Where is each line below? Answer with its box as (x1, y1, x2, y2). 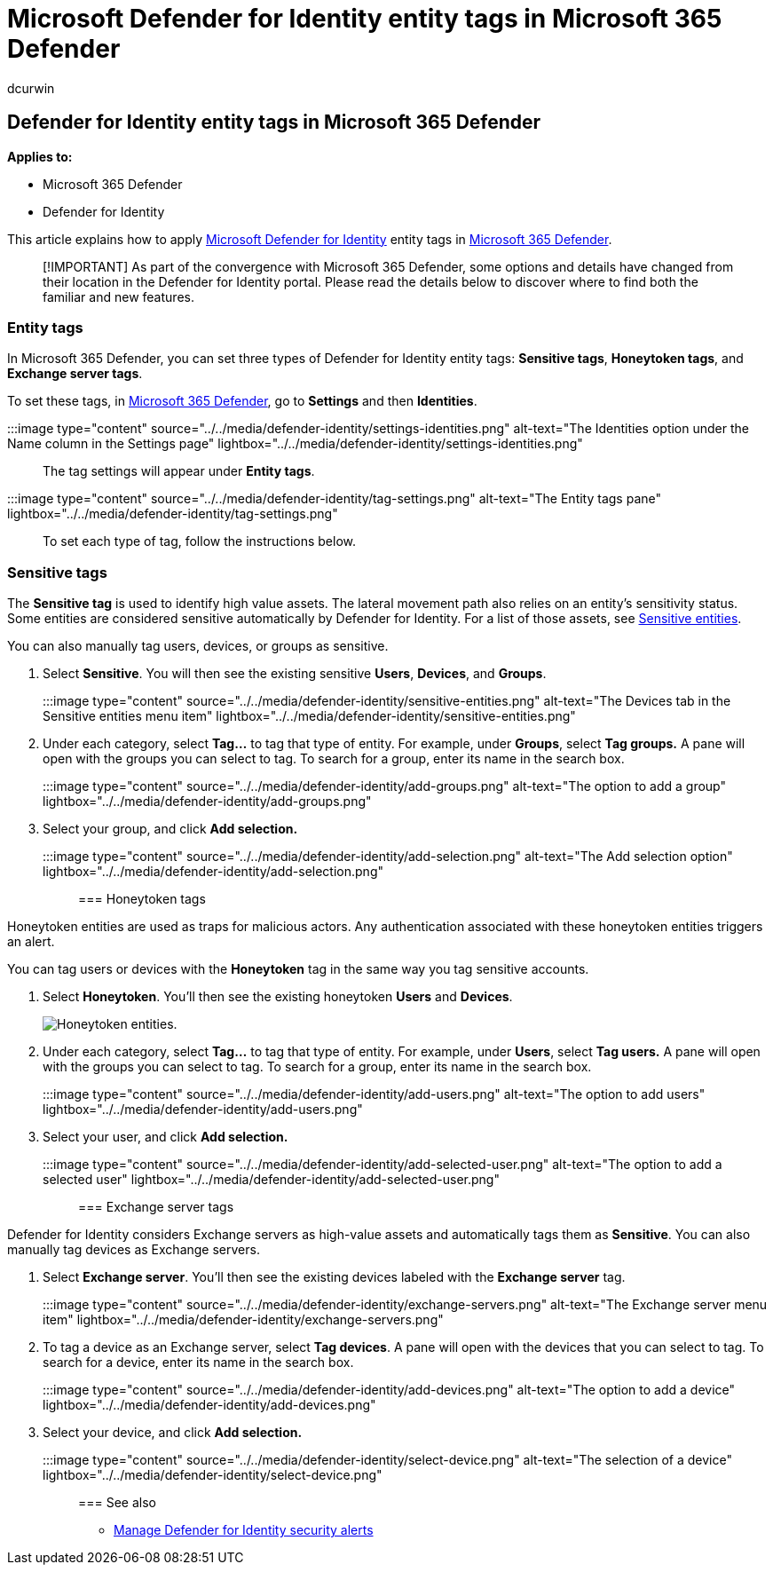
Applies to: (7, 148, 73, 164)
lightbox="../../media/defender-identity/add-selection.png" (43, 864, 383, 880)
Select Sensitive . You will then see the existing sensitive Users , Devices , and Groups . (43, 666, 547, 682)
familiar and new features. (43, 288, 194, 304)
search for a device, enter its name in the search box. (43, 1355, 354, 1371)
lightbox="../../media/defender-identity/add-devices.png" (43, 1397, 376, 1413)
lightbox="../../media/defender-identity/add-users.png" (43, 1102, 363, 1118)
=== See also (78, 1495, 157, 1511)
